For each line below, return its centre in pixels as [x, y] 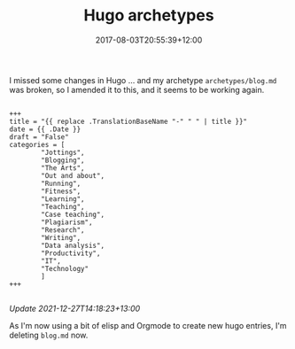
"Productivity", [71, 253]
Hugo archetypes [149, 16]
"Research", [63, 230]
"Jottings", [63, 152]
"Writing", [61, 237]
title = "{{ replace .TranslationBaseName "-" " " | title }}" [128, 121]
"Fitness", [61, 191]
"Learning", [63, 199]
